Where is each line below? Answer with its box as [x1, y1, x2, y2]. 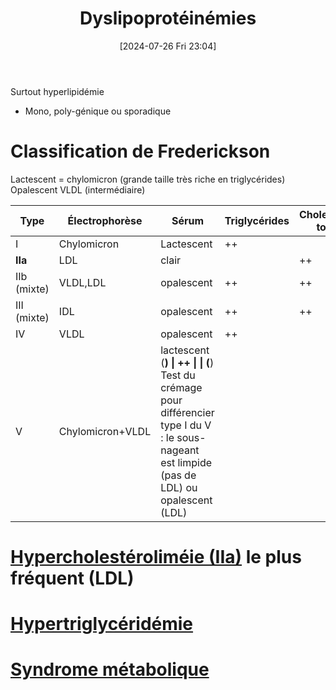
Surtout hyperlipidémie [10, 85, 105, 97]
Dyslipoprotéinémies [79, 7, 257, 30]
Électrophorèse [67, 213, 143, 227]
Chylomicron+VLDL [58, 424, 152, 438]
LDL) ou [160, 480, 198, 494]
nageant [160, 443, 200, 457]
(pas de [160, 468, 197, 482]
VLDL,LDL [58, 275, 107, 289]
